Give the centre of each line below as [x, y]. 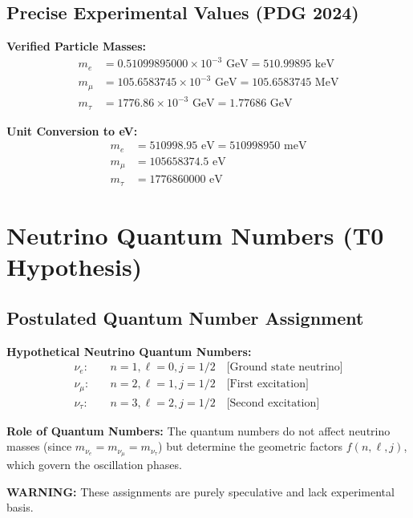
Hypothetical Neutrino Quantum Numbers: [129, 351]
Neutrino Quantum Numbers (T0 [195, 235]
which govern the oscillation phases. [94, 465]
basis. [20, 507]
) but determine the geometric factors [251, 446]
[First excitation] [267, 384]
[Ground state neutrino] [285, 368]
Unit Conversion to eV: [72, 130]
